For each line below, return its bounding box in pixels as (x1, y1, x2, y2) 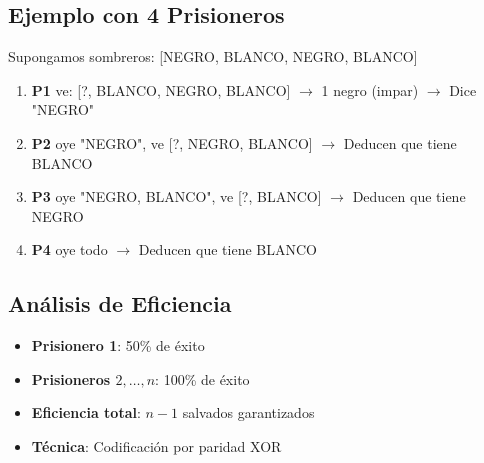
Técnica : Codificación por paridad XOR (31, 435, 282, 456)
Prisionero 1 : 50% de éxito (31, 335, 205, 356)
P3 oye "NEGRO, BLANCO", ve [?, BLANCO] (31, 186, 322, 207)
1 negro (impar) (321, 79, 419, 100)
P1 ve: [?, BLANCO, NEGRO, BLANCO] (31, 79, 291, 100)
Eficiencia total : (31, 402, 141, 423)
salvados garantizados (182, 402, 315, 423)
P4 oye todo (31, 239, 108, 260)
